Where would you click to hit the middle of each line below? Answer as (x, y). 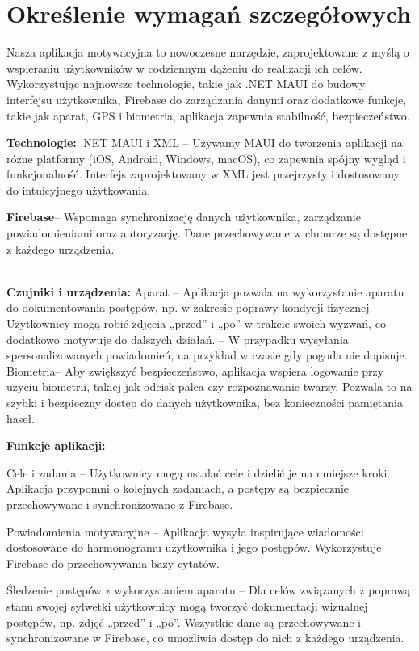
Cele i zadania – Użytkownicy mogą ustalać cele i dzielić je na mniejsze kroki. (199, 472)
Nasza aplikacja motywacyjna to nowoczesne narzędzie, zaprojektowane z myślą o (208, 52)
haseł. (21, 418)
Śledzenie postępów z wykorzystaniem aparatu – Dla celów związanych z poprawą (209, 590)
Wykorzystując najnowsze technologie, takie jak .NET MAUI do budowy (186, 84)
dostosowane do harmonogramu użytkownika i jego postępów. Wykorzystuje (194, 547)
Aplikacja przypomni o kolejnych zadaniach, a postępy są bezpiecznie (178, 488)
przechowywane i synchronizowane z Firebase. (120, 504)
